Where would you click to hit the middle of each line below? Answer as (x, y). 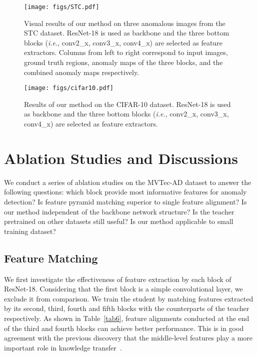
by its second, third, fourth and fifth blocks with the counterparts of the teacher (127, 308)
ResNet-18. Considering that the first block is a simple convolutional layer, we (123, 289)
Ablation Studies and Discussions (121, 158)
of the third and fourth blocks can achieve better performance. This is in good (124, 328)
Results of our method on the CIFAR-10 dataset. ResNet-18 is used (127, 104)
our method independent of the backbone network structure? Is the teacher (119, 211)
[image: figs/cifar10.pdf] (69, 88)
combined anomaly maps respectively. (82, 72)
